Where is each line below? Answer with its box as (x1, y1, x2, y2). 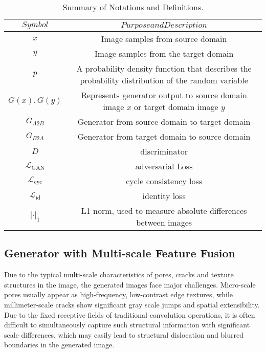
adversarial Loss (135, 160, 193, 172)
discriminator (140, 145, 188, 157)
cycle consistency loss (126, 175, 203, 187)
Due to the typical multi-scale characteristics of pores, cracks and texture (4, 269, 234, 280)
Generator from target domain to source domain (77, 130, 251, 142)
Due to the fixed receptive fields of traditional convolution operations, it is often (4, 309, 255, 320)
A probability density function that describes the (76, 62, 252, 74)
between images (136, 216, 192, 228)
